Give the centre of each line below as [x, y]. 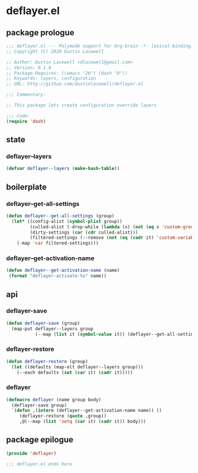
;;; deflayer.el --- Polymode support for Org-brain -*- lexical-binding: [100, 46]
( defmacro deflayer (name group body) [54, 399]
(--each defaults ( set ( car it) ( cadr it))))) [75, 372]
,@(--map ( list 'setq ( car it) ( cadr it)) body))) [82, 422]
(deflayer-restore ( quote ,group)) [63, 416]
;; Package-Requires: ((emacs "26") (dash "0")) [67, 73]
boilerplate [27, 187]
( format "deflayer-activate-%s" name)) [58, 276]
